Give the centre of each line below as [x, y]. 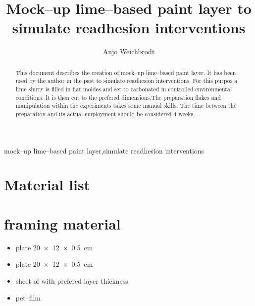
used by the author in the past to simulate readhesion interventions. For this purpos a [127, 81]
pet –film [28, 297]
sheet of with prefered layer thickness [72, 280]
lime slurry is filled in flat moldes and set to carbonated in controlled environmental [124, 89]
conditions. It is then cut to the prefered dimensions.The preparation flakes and [118, 97]
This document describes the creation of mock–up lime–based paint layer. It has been [126, 72]
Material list [47, 185]
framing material [62, 223]
